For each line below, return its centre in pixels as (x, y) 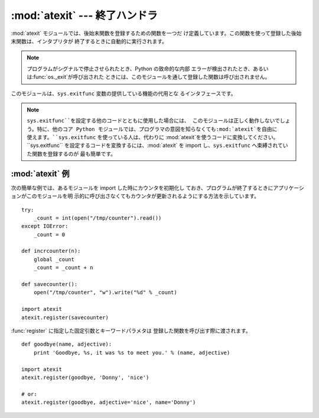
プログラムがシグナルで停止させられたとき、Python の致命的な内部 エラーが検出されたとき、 (140, 69)
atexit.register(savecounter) (65, 317)
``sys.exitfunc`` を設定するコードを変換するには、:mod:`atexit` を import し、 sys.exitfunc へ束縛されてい (157, 146)
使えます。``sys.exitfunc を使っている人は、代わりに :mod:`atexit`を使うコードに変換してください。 (153, 137)
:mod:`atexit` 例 (40, 174)
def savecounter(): (50, 284)
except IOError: (45, 226)
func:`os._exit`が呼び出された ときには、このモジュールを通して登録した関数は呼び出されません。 (152, 77)
